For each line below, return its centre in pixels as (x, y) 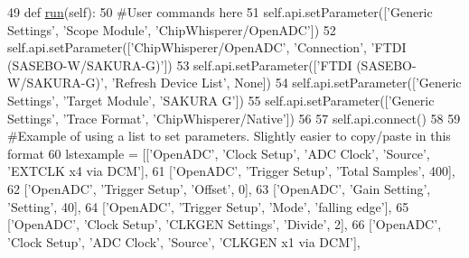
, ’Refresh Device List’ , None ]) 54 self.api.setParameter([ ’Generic (282, 83)
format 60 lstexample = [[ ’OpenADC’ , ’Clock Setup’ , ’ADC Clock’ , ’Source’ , (219, 153)
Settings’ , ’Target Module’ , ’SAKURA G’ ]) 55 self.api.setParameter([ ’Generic (221, 100)
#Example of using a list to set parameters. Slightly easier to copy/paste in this (229, 136)
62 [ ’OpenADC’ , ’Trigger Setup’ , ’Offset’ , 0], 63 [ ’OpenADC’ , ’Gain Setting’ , (219, 188)
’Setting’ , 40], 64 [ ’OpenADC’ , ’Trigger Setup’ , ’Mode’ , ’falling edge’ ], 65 (208, 206)
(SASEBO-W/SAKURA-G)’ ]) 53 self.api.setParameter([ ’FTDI (180, 64)
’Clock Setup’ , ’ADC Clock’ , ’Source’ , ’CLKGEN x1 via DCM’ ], (184, 241)
